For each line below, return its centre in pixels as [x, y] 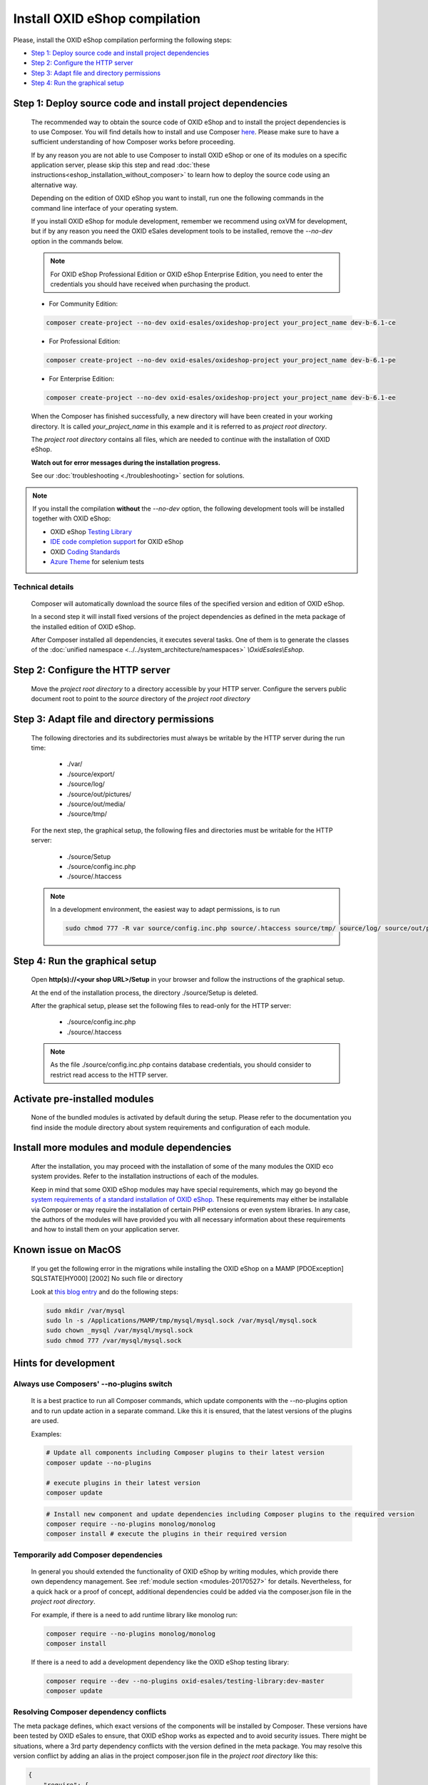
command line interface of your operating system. [105, 208]
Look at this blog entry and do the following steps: [105, 1292]
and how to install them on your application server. [105, 1230]
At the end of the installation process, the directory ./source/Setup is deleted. [144, 992]
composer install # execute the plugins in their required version [167, 1534]
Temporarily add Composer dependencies [88, 1554]
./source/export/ [91, 774]
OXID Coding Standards [85, 552]
